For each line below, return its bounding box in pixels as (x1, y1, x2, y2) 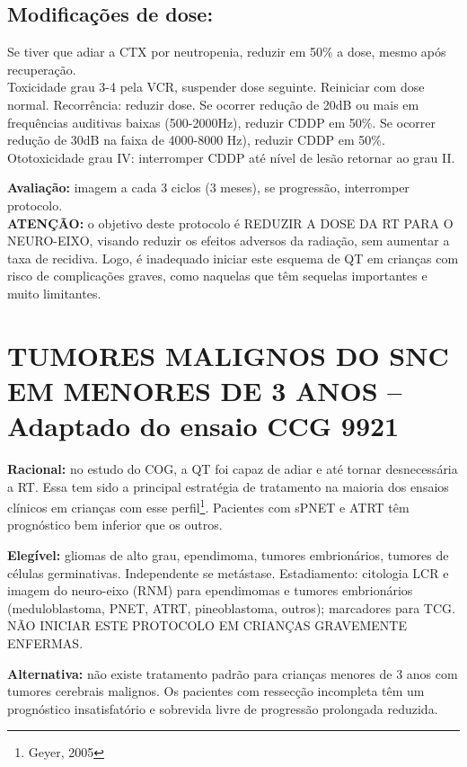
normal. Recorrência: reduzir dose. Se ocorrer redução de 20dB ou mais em (7, 94, 419, 113)
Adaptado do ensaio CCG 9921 (7, 407, 400, 444)
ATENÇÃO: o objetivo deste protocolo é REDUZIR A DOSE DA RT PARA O (7, 213, 454, 232)
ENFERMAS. (7, 634, 84, 653)
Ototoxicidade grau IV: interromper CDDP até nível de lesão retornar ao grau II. (7, 147, 455, 166)
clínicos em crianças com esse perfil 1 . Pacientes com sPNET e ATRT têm (7, 495, 410, 516)
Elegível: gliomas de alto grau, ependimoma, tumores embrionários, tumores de (7, 546, 449, 565)
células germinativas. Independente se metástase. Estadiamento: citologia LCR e (7, 563, 449, 582)
